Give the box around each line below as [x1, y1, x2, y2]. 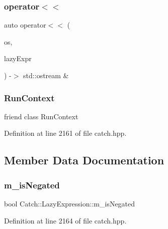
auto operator [4, 20, 46, 30]
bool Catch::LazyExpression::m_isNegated [4, 198, 135, 208]
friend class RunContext [4, 111, 78, 121]
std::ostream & [23, 70, 69, 80]
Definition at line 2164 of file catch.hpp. [4, 215, 127, 225]
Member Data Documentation [4, 152, 164, 168]
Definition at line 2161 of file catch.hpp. [4, 128, 127, 138]
